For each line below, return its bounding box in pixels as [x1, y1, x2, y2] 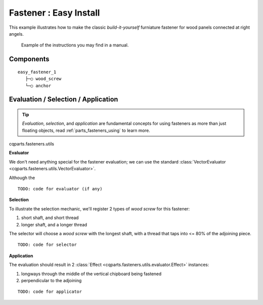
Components [9, 55, 50, 63]
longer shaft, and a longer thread [21, 222, 87, 227]
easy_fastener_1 [18, 69, 56, 75]
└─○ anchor [25, 83, 51, 88]
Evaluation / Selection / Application [9, 95, 118, 103]
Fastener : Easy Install [9, 7, 100, 18]
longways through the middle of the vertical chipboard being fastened [21, 271, 162, 277]
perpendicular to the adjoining [21, 277, 82, 283]
